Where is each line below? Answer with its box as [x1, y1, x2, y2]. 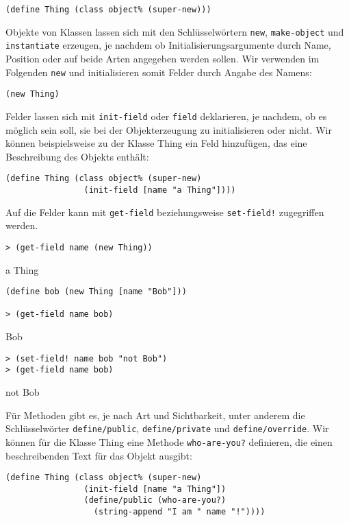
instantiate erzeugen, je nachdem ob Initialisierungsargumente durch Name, [5, 38, 331, 52]
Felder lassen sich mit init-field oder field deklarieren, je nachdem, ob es [5, 108, 327, 123]
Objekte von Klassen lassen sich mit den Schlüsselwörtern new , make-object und [5, 24, 344, 38]
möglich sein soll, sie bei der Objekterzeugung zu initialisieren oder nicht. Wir [5, 122, 332, 137]
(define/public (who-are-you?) [83, 495, 227, 506]
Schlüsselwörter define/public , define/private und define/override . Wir [5, 421, 329, 436]
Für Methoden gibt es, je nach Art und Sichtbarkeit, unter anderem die [5, 407, 305, 422]
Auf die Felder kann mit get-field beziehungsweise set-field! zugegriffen [5, 204, 324, 219]
